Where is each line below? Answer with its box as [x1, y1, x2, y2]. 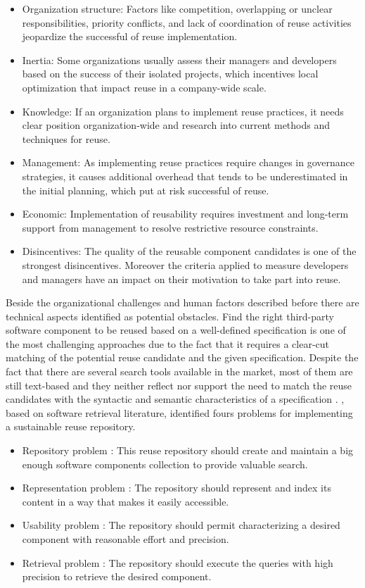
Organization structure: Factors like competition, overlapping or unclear [22, 1, 333, 15]
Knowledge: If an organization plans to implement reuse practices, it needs [22, 104, 344, 118]
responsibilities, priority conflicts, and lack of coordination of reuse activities [22, 15, 352, 30]
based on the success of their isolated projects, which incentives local [22, 66, 319, 81]
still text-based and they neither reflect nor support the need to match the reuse [6, 377, 352, 392]
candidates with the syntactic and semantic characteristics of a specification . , [6, 392, 345, 406]
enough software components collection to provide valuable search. [22, 456, 308, 471]
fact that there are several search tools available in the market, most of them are [6, 364, 353, 379]
